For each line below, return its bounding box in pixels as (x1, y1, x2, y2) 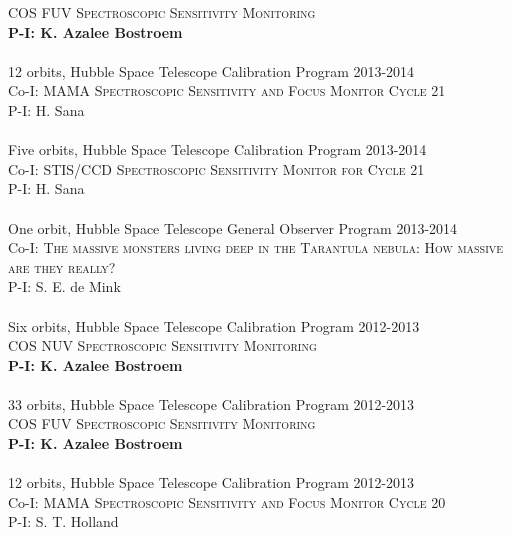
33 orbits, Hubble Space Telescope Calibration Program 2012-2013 (8, 393, 415, 414)
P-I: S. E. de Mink (8, 276, 121, 297)
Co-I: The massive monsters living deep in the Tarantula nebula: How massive (8, 237, 504, 258)
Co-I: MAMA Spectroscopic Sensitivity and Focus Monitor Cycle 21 (8, 80, 446, 101)
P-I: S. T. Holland (8, 511, 119, 532)
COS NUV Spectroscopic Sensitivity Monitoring (8, 335, 317, 356)
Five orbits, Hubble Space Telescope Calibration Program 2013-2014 (8, 139, 427, 160)
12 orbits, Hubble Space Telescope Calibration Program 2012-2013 (8, 472, 415, 493)
